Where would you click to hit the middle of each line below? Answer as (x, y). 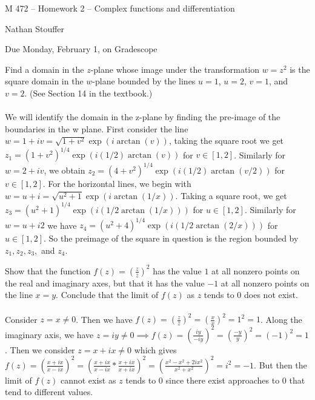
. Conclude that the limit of (107, 295)
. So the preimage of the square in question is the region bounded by (171, 238)
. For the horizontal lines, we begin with (117, 183)
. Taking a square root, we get (231, 195)
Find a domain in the (45, 69)
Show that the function (48, 270)
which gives (155, 349)
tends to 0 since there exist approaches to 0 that (215, 380)
